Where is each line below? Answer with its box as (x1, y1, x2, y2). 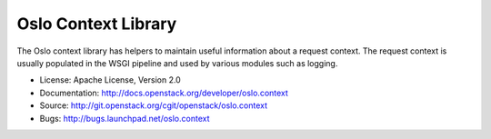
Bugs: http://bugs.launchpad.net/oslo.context (39, 113, 210, 124)
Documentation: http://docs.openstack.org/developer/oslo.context (39, 87, 288, 98)
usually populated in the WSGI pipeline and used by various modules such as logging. (16, 57, 338, 68)
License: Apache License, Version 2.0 (39, 74, 181, 85)
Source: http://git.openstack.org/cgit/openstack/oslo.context (39, 100, 268, 111)
